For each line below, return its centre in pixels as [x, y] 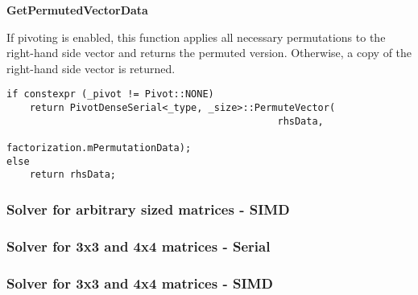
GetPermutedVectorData [77, 10]
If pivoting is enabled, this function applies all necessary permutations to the [196, 37]
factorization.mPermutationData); [99, 148]
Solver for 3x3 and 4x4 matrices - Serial [139, 246]
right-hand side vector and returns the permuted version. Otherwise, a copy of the [209, 53]
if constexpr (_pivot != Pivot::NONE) [110, 94]
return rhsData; [73, 175]
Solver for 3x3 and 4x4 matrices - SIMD [140, 283]
